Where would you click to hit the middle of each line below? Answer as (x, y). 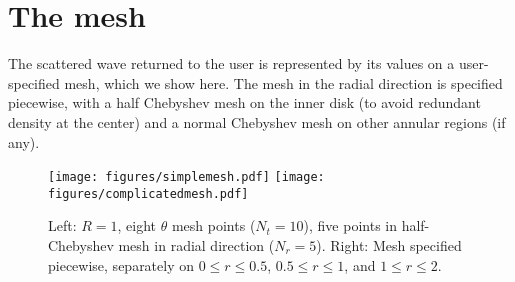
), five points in (350, 225)
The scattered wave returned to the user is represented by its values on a (231, 63)
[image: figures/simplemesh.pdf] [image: (186, 177)
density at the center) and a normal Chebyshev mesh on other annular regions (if (257, 121)
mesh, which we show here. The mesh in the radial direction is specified (283, 82)
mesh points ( (213, 225)
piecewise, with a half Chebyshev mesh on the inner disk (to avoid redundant (244, 102)
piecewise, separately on (121, 264)
